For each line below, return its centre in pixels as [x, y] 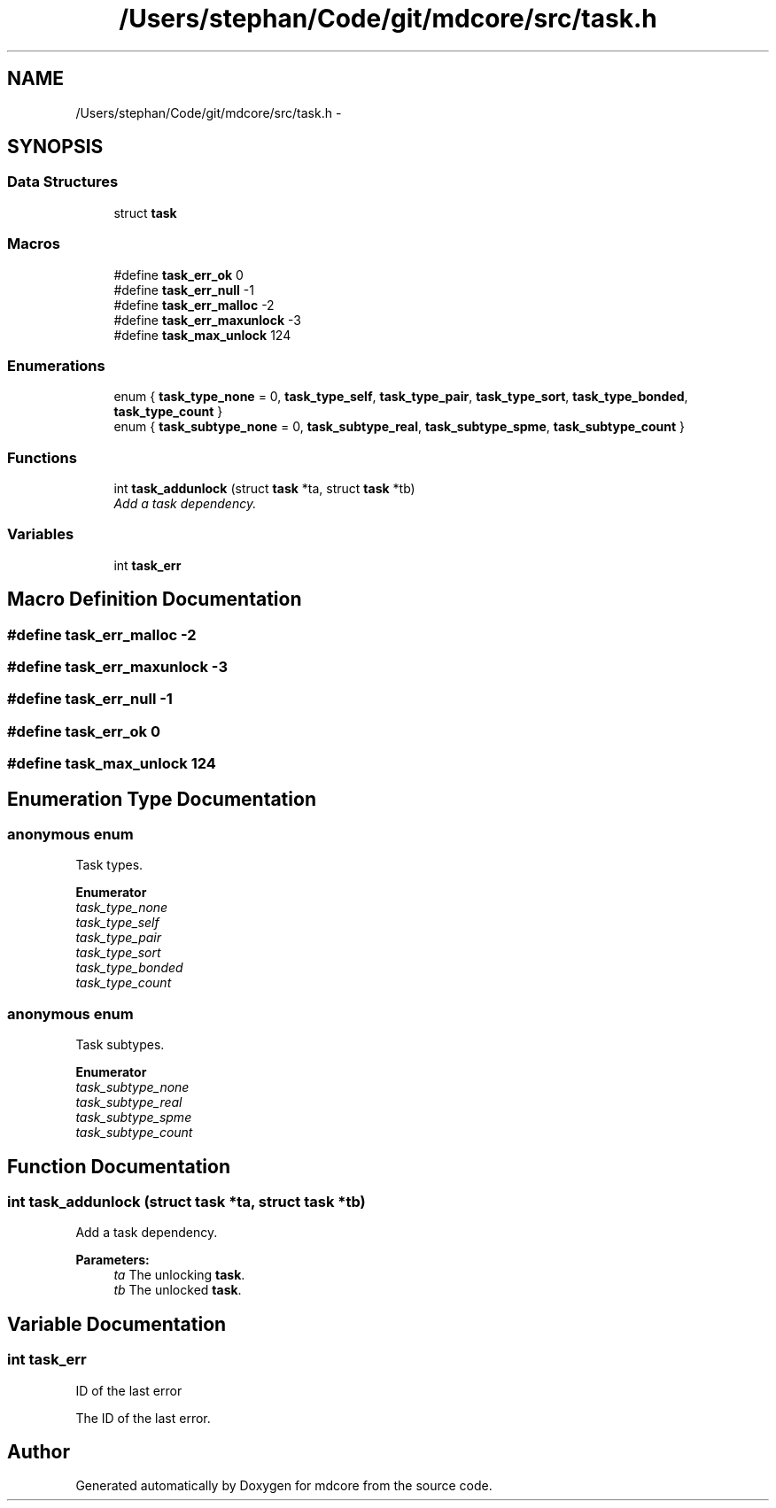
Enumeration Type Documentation [162, 799]
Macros [34, 244]
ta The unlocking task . [179, 1275]
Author [39, 1451]
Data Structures [63, 182]
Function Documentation [119, 1166]
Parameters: [113, 1260]
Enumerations [56, 365]
